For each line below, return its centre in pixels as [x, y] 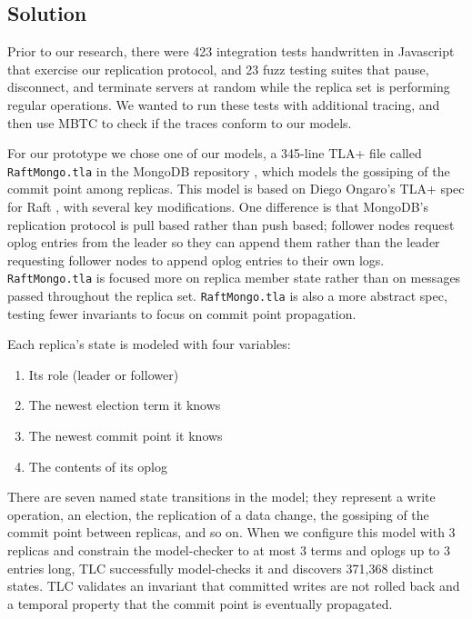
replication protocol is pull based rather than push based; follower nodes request [231, 224]
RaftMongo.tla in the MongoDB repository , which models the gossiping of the [229, 170]
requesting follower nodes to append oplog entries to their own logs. [196, 260]
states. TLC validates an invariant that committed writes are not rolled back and [234, 586]
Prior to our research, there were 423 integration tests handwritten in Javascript [231, 51]
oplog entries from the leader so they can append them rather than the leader [224, 242]
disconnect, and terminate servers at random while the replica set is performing [229, 87]
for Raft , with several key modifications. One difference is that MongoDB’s [218, 207]
